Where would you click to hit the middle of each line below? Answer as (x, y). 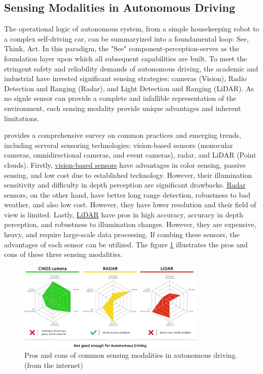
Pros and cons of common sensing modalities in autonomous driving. (131, 355)
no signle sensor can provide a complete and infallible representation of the (120, 98)
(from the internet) (54, 365)
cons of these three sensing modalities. (63, 254)
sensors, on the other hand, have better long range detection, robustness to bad (127, 194)
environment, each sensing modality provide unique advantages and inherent (123, 108)
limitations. (22, 118)
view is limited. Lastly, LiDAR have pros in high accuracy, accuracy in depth (124, 214)
